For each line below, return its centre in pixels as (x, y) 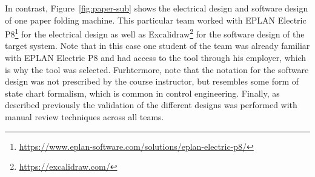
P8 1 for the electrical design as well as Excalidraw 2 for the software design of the (155, 33)
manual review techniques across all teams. (85, 117)
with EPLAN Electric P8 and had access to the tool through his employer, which (156, 58)
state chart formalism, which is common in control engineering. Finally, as (142, 93)
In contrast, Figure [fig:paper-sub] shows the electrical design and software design (157, 8)
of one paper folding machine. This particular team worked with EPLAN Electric (156, 20)
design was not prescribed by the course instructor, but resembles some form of (152, 81)
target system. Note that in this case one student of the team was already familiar (157, 46)
